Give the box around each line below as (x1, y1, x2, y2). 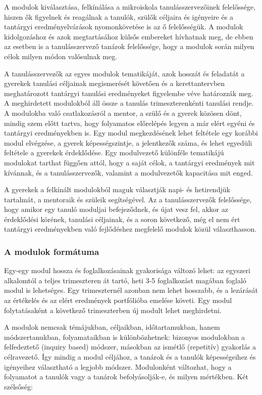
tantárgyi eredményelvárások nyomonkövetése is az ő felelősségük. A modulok (4, 21, 243, 32)
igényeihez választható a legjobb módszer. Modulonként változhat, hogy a (4, 361, 232, 372)
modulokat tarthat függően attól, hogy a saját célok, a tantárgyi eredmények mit (4, 157, 255, 167)
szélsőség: (4, 381, 33, 391)
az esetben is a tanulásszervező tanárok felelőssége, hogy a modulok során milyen (4, 41, 254, 52)
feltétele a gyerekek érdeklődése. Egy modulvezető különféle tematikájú (4, 147, 224, 158)
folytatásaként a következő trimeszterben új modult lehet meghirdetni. (4, 304, 222, 315)
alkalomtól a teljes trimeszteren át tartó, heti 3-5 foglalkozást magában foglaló (4, 275, 246, 285)
